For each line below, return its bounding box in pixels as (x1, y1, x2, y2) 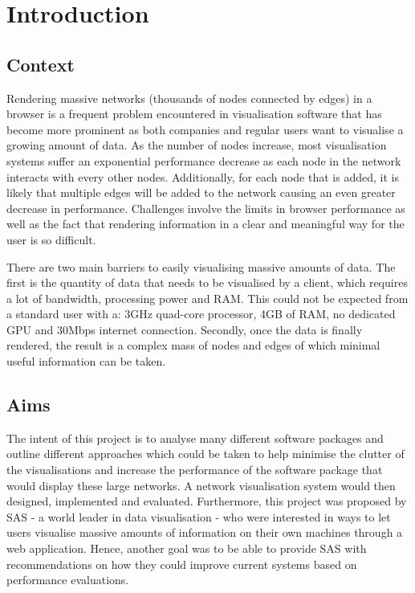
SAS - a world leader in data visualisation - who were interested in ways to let (6, 508, 391, 525)
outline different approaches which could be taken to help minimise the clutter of (6, 445, 405, 462)
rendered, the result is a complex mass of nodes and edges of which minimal (6, 337, 380, 354)
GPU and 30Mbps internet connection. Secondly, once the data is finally (6, 321, 363, 337)
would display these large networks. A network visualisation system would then (6, 476, 396, 493)
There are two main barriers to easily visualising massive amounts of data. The (6, 258, 396, 275)
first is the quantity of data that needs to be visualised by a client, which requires (6, 274, 408, 291)
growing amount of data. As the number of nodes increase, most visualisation (6, 137, 387, 153)
